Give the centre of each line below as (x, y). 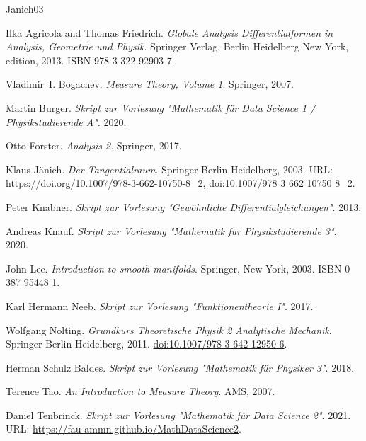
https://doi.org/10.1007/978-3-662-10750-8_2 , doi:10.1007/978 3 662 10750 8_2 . (181, 183)
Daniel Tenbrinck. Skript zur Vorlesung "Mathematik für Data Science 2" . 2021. (178, 414)
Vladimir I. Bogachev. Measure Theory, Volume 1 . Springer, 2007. (150, 84)
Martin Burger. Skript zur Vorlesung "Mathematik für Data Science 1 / (161, 107)
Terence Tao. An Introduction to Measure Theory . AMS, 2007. (141, 391)
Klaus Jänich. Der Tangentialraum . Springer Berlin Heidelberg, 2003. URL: (169, 169)
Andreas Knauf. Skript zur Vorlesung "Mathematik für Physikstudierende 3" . (171, 230)
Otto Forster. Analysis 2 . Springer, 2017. (94, 145)
